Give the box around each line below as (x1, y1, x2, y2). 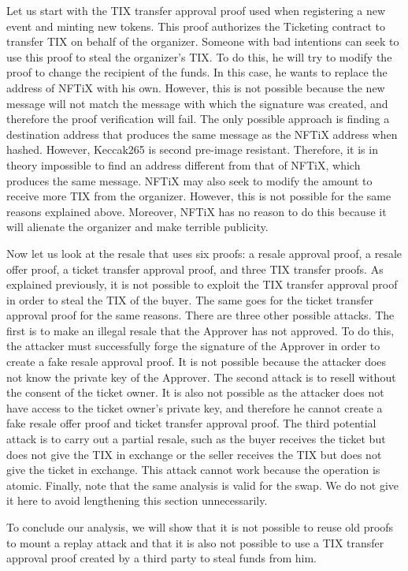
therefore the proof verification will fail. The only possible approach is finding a (6, 110, 390, 127)
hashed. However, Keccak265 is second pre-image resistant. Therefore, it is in (6, 141, 378, 158)
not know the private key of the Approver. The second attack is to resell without (6, 368, 396, 385)
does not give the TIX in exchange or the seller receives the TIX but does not (6, 446, 382, 462)
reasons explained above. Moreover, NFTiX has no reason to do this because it (6, 203, 387, 219)
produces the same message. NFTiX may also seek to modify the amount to (6, 172, 373, 188)
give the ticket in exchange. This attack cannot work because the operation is (6, 461, 380, 478)
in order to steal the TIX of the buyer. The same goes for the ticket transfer (6, 291, 373, 308)
